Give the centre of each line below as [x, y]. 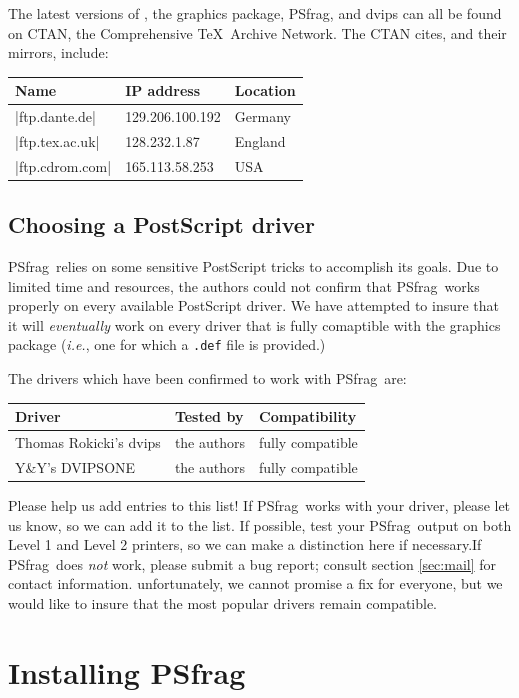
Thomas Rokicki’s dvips [88, 442]
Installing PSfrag [127, 671]
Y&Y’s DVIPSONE [75, 466]
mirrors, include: [58, 52]
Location [265, 90]
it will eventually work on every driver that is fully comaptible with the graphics [254, 324]
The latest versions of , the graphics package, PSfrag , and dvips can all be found [255, 13]
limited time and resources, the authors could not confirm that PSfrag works [244, 285]
